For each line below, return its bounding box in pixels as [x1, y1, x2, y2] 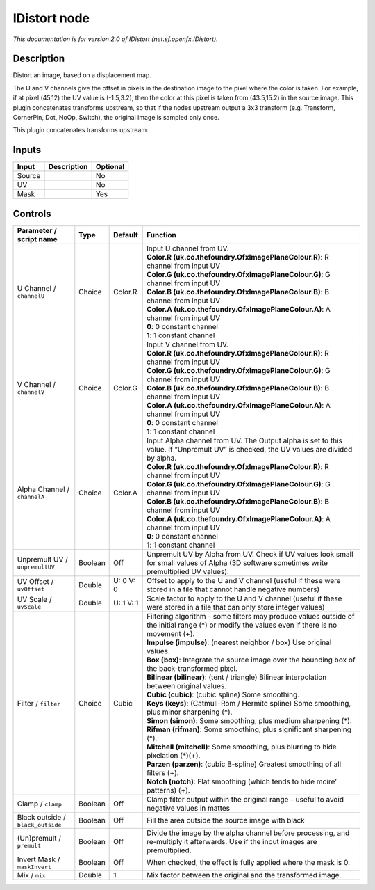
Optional [95, 162, 125, 172]
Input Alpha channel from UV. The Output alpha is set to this [146, 436, 343, 445]
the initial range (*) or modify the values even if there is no [146, 620, 337, 630]
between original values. [146, 681, 227, 690]
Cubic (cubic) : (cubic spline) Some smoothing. [146, 690, 300, 699]
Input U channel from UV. [146, 244, 229, 253]
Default [113, 230, 138, 239]
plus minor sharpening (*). [146, 707, 233, 717]
